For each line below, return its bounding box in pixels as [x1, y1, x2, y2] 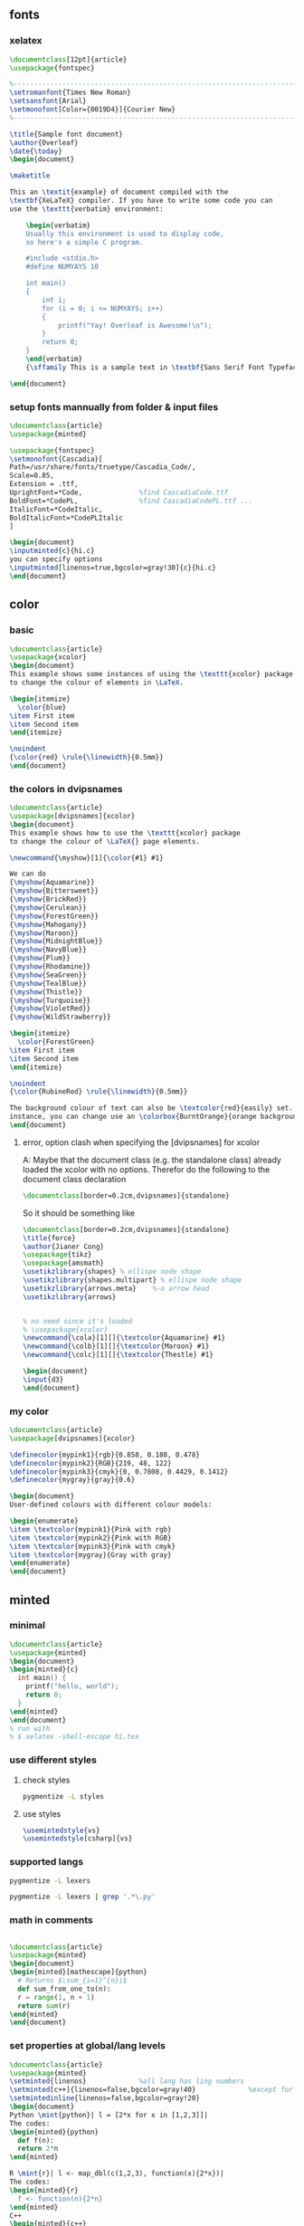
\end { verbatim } [25, 355, 83, 364]
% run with [9, 1724, 51, 1733]
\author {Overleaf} [9, 138, 79, 148]
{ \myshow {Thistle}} [9, 987, 83, 997]
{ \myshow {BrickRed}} [9, 895, 88, 904]
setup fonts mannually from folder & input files [9, 400, 219, 413]
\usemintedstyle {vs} [22, 1826, 100, 1835]
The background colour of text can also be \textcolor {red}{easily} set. [9, 1103, 294, 1113]
